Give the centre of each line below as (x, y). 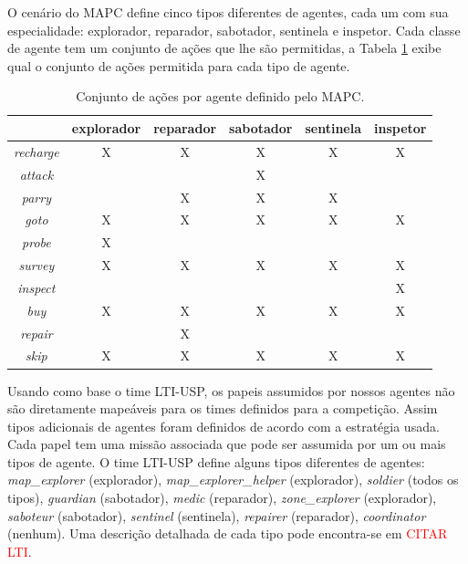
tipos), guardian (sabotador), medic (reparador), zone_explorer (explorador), (222, 498)
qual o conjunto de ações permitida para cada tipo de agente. (179, 65)
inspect (36, 287)
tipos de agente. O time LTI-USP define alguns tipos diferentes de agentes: (216, 461)
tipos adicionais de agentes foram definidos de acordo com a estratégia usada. (224, 426)
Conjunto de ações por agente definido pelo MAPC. (220, 96)
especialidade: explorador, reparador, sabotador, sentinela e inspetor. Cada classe (234, 30)
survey (36, 265)
